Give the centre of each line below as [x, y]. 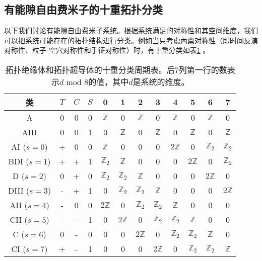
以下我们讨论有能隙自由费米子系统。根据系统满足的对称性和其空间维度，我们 [131, 30]
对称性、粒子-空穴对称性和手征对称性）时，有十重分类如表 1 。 [107, 50]
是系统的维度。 [161, 81]
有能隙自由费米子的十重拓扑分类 [83, 9]
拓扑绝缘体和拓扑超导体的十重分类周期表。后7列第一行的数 [116, 69]
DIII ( [19, 190]
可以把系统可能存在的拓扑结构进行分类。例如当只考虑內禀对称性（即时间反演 [131, 40]
